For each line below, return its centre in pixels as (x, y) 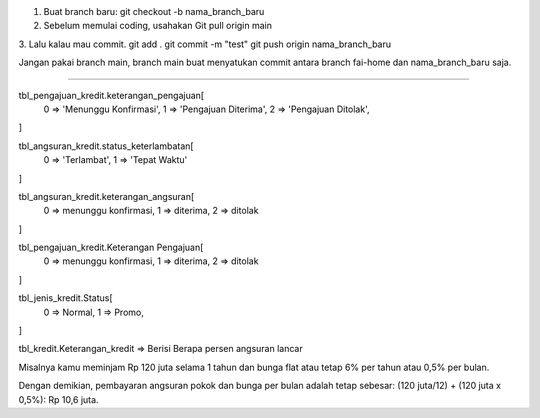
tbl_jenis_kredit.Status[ (66, 298)
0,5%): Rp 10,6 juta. (58, 399)
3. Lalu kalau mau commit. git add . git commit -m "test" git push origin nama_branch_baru (205, 44)
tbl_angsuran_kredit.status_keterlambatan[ (106, 146)
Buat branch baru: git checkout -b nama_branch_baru (154, 11)
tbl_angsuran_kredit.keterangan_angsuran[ (106, 196)
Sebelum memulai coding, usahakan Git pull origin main (157, 26)
